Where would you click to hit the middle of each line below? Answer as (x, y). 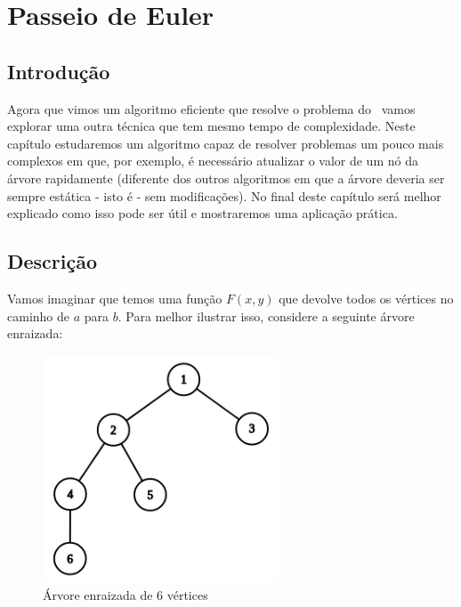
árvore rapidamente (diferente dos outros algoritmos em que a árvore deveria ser (226, 178)
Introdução (59, 71)
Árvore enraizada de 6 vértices (125, 594)
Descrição (53, 261)
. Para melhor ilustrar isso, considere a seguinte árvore (266, 316)
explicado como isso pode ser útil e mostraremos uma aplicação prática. (202, 213)
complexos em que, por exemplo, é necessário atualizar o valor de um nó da (213, 161)
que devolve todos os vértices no (366, 298)
